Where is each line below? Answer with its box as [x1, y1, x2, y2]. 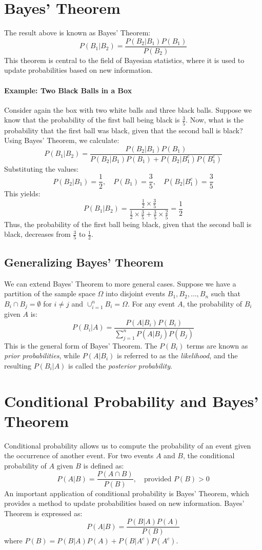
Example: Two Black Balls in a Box [4, 85, 132, 95]
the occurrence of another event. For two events [4, 450, 154, 461]
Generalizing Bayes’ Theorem [4, 254, 164, 270]
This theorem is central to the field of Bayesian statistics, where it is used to [4, 54, 245, 65]
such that [211, 288, 241, 299]
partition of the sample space [4, 288, 95, 299]
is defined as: [83, 460, 124, 471]
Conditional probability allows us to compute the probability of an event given [4, 440, 251, 451]
